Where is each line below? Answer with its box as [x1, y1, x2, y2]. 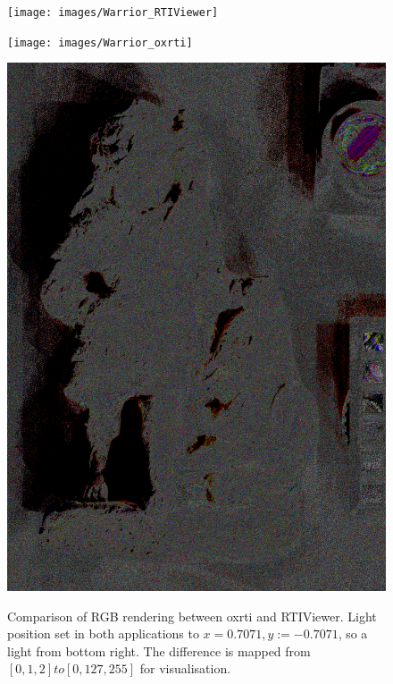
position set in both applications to [7, 624, 199, 643]
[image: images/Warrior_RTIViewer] [7, 6, 219, 19]
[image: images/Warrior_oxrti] [7, 36, 193, 49]
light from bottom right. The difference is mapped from [7, 641, 311, 660]
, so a [338, 624, 368, 643]
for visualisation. [139, 659, 231, 678]
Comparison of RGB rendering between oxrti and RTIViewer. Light [7, 606, 377, 625]
